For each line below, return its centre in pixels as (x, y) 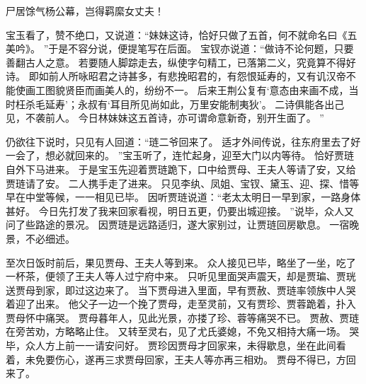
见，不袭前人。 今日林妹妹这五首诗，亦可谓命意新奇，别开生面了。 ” (165, 118)
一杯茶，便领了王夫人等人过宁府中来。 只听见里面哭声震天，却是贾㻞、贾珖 (181, 276)
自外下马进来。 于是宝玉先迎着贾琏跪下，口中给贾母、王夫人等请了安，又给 (181, 169)
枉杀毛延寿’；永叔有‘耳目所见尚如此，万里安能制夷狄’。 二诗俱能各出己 (180, 104)
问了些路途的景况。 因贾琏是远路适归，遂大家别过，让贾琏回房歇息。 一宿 (178, 225)
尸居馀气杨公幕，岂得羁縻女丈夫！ (85, 11)
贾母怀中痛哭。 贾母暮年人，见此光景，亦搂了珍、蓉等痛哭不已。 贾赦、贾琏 (183, 317)
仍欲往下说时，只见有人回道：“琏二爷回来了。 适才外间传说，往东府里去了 (178, 141)
